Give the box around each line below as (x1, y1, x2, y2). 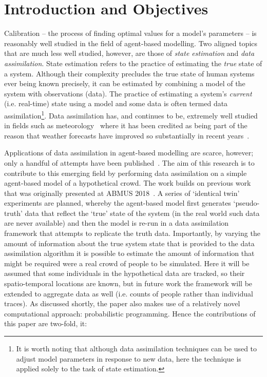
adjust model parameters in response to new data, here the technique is (16, 353, 241, 364)
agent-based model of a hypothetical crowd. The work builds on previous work (4, 177, 251, 188)
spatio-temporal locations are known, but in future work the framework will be (4, 278, 253, 289)
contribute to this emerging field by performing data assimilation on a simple (4, 167, 247, 178)
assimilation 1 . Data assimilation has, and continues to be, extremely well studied (4, 108, 258, 121)
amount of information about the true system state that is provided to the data (4, 237, 255, 248)
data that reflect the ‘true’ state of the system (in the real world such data (25, 207, 260, 218)
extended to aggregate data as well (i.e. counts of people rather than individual (4, 288, 253, 299)
